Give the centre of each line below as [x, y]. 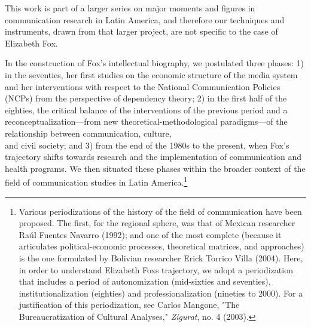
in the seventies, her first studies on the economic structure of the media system [151, 74]
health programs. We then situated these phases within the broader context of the [155, 168]
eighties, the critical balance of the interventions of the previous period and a [146, 109]
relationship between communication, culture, [88, 133]
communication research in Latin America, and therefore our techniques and [145, 19]
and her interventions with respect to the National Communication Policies [143, 86]
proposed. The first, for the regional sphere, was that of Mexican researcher [157, 223]
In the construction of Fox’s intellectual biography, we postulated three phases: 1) [155, 63]
